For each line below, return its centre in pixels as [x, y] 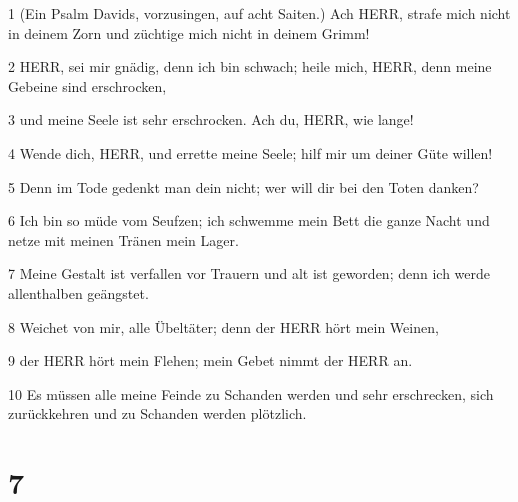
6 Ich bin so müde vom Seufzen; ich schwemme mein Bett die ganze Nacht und [249, 220]
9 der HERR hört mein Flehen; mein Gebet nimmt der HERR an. [210, 360]
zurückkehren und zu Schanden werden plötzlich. [157, 413]
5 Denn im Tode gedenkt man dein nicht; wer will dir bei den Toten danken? [243, 186]
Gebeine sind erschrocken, [87, 85]
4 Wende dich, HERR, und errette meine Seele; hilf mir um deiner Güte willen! [250, 152]
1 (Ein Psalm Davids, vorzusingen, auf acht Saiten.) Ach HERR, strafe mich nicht [259, 13]
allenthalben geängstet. [78, 292]
